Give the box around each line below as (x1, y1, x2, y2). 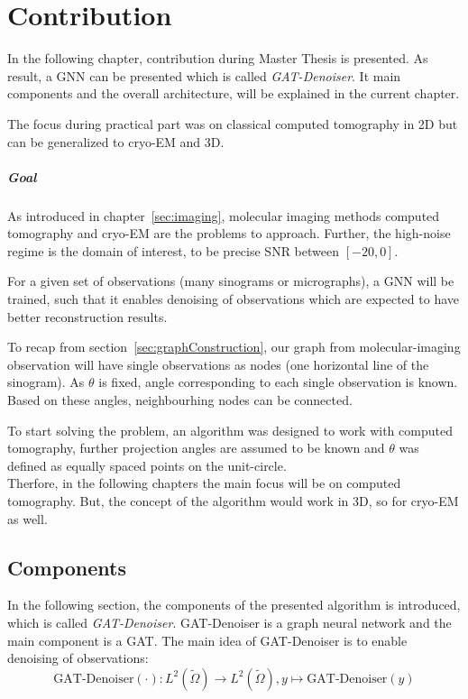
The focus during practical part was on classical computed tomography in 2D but (7, 114, 458, 133)
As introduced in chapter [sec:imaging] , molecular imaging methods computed (7, 206, 440, 225)
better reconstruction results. (7, 307, 168, 326)
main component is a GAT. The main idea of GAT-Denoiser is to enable (7, 630, 408, 649)
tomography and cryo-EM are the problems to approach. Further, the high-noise (7, 224, 451, 243)
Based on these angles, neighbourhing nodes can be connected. (7, 391, 353, 409)
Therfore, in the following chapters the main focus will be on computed (7, 474, 401, 492)
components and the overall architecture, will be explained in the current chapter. (7, 84, 460, 103)
